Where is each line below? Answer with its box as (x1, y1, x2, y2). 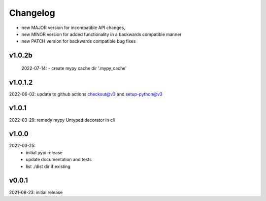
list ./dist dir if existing (26, 163, 71, 169)
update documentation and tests (26, 157, 92, 163)
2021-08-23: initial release (9, 189, 63, 195)
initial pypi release (26, 149, 63, 155)
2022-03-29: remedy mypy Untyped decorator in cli (9, 117, 115, 123)
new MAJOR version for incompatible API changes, (21, 25, 126, 31)
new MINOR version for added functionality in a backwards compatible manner (21, 31, 182, 37)
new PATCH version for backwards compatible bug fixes (21, 38, 136, 44)
